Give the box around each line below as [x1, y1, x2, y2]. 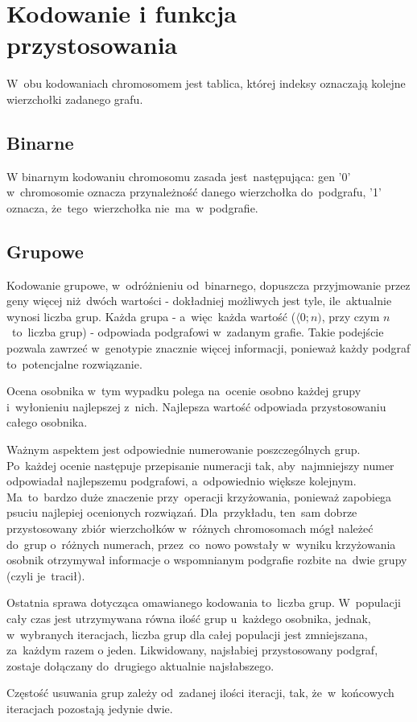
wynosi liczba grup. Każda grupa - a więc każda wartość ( [6, 307, 296, 324]
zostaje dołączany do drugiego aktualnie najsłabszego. [6, 657, 275, 674]
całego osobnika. [6, 414, 88, 431]
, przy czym [321, 307, 380, 324]
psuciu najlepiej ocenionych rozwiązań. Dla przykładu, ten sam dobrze [6, 504, 357, 521]
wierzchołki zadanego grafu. [6, 90, 143, 107]
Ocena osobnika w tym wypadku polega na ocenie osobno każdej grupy [6, 382, 361, 399]
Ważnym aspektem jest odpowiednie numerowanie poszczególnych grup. [6, 441, 361, 458]
